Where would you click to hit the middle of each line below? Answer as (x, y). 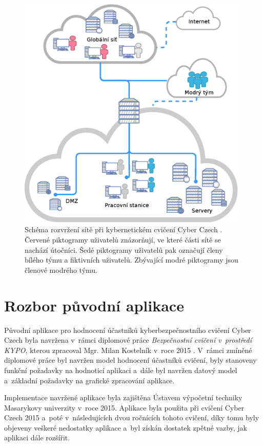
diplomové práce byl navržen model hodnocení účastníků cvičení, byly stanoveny (130, 360)
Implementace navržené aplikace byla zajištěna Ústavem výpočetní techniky (123, 397)
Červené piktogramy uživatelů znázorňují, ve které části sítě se (123, 240)
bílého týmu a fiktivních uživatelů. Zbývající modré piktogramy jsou (131, 260)
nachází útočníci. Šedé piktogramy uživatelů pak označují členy (124, 249)
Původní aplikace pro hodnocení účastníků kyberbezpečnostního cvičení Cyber (128, 330)
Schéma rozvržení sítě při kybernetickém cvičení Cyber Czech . (124, 229)
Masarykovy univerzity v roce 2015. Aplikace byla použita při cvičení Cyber (124, 407)
